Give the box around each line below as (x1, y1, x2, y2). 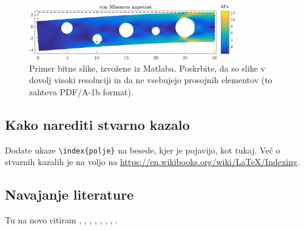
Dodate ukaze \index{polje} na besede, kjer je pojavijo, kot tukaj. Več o (5, 143, 280, 156)
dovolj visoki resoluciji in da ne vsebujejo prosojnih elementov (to (29, 73, 272, 86)
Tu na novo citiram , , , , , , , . (5, 214, 118, 226)
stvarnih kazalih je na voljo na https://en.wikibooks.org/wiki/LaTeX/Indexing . (5, 155, 300, 168)
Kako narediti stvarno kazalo (5, 115, 190, 134)
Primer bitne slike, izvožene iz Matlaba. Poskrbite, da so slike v (29, 61, 265, 74)
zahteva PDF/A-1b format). (29, 85, 133, 98)
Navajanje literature (5, 185, 134, 204)
